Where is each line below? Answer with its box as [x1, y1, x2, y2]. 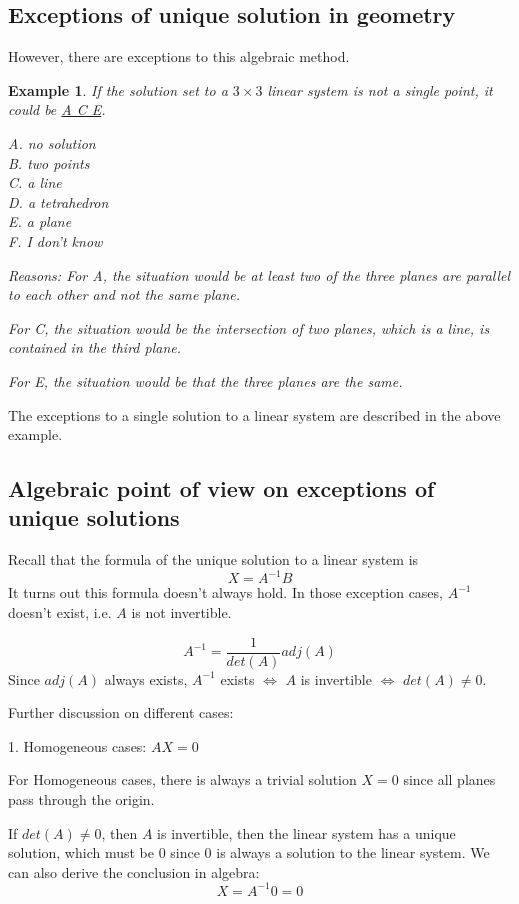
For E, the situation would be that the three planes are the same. [8, 370, 403, 391]
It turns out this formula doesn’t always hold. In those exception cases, [8, 582, 443, 603]
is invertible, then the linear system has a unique [157, 822, 456, 843]
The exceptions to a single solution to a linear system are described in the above [8, 404, 501, 425]
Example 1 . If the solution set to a [8, 79, 228, 100]
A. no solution [8, 132, 96, 153]
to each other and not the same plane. [8, 284, 241, 305]
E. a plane [8, 211, 72, 232]
